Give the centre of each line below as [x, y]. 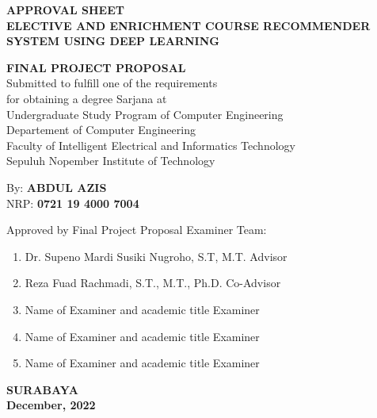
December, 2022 [51, 405]
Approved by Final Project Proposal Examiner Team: [137, 230]
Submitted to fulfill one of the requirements [112, 83]
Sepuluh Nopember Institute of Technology [111, 161]
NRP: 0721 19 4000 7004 [73, 203]
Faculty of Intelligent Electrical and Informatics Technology [151, 145]
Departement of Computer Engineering [101, 130]
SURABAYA [42, 389]
